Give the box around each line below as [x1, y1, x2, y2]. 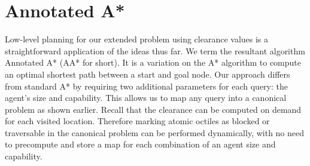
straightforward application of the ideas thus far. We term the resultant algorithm [5, 44, 305, 57]
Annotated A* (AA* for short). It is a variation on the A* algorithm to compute [5, 56, 301, 69]
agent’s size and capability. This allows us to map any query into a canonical [5, 91, 287, 104]
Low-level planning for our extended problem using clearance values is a [5, 33, 269, 45]
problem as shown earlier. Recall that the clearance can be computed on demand [5, 103, 302, 115]
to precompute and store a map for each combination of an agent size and [5, 138, 276, 150]
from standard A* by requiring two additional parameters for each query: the [5, 79, 288, 92]
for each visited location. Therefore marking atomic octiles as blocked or [5, 115, 270, 127]
